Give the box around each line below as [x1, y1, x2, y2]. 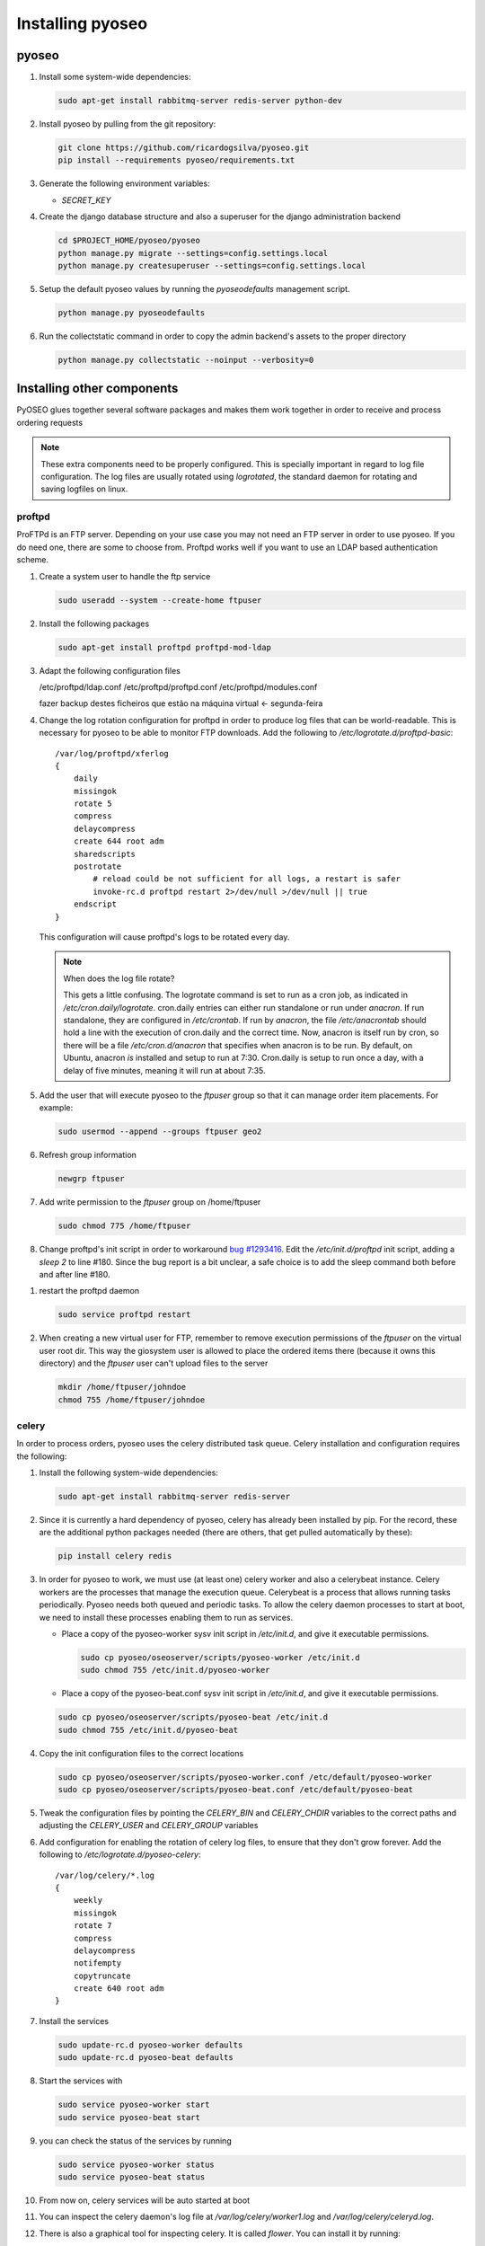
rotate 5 [73, 799, 112, 809]
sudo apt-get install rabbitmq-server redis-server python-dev [57, 95, 343, 106]
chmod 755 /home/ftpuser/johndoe [57, 1394, 206, 1405]
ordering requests [16, 417, 84, 428]
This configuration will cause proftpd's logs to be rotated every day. [39, 932, 290, 942]
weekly [73, 1896, 103, 1906]
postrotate [73, 862, 122, 871]
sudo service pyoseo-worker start [57, 2100, 210, 2110]
